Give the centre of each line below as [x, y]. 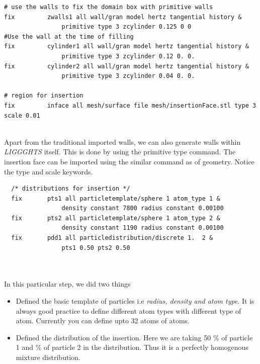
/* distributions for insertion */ [71, 189]
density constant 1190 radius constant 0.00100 [143, 228]
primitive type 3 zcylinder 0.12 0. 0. [128, 56]
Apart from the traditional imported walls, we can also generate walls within [122, 142]
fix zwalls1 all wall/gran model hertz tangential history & [123, 17]
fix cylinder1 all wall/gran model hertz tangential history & [126, 47]
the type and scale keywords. [49, 171]
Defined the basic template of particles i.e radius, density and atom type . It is [135, 301]
